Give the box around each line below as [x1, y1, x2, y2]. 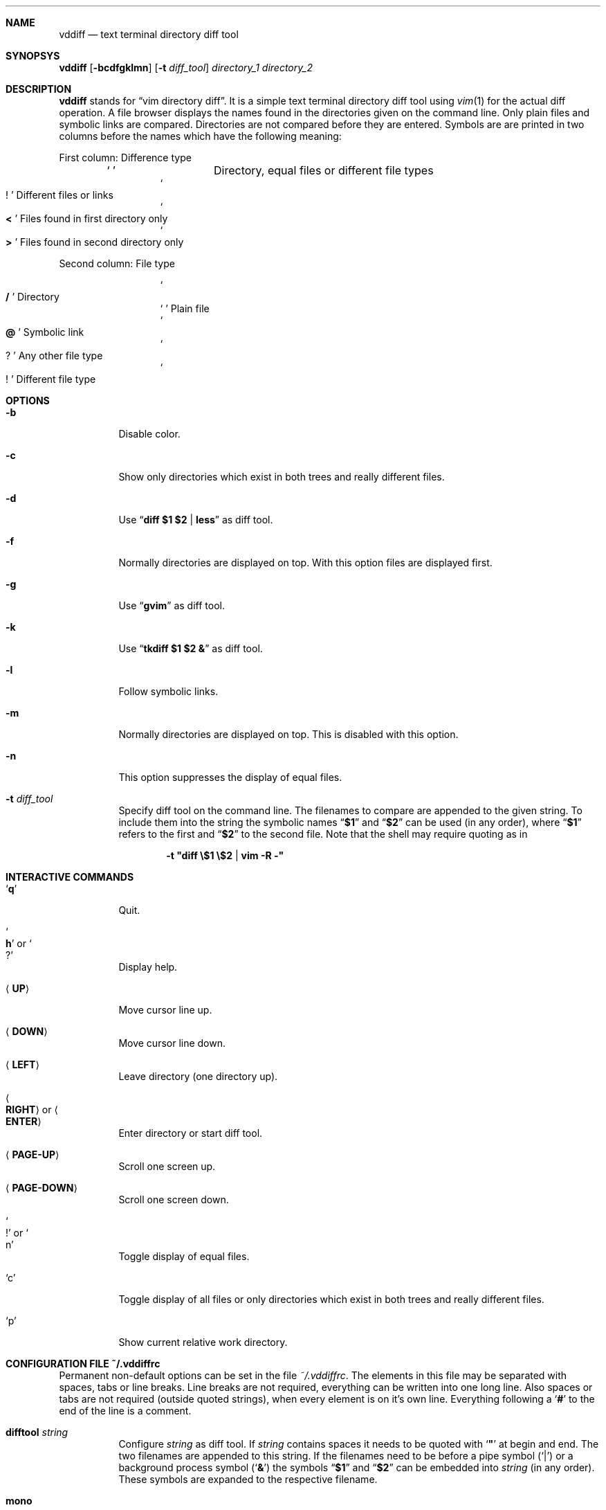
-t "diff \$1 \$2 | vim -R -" [166, 850, 284, 861]
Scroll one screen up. [118, 1160, 216, 1172]
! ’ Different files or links [6, 189, 113, 201]
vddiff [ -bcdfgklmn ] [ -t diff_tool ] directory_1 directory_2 [59, 62, 313, 73]
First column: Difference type [59, 152, 192, 163]
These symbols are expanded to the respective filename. [118, 1473, 378, 1485]
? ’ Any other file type [6, 350, 103, 361]
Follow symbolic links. [118, 685, 219, 697]
